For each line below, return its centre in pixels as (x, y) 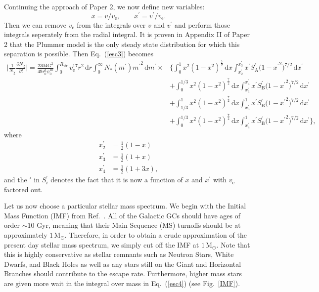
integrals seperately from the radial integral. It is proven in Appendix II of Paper (127, 34)
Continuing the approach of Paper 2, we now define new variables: (104, 6)
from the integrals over (111, 24)
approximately (26, 235)
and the (16, 180)
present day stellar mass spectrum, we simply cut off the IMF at (102, 244)
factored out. (23, 189)
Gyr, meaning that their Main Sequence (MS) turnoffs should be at (139, 225)
